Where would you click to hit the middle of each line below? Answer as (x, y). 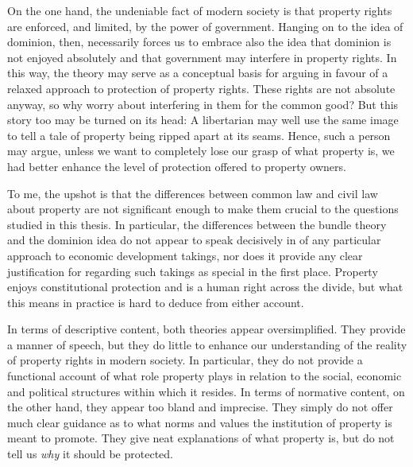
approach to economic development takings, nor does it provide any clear (185, 255)
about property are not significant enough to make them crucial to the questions (203, 209)
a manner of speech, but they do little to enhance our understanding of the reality (207, 344)
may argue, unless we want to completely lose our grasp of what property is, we (201, 151)
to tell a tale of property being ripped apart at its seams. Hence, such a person (199, 135)
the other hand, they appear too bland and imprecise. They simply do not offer (200, 407)
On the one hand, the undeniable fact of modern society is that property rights (200, 10)
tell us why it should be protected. (90, 454)
